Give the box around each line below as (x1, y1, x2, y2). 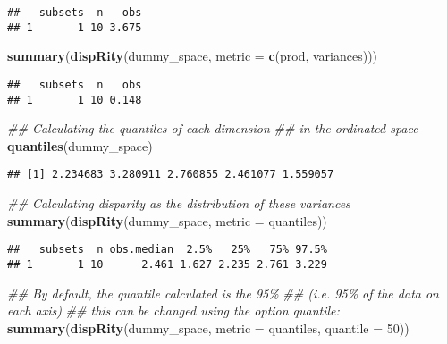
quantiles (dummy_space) (7, 136, 153, 155)
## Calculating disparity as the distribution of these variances (7, 194, 350, 213)
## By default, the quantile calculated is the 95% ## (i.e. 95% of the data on (7, 283, 439, 302)
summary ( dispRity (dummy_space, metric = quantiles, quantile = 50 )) (7, 318, 409, 337)
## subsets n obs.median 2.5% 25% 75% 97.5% (7, 243, 327, 256)
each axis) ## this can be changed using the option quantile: (7, 301, 340, 320)
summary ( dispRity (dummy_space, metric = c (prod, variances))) (7, 46, 378, 65)
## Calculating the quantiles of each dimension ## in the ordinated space (7, 119, 418, 138)
